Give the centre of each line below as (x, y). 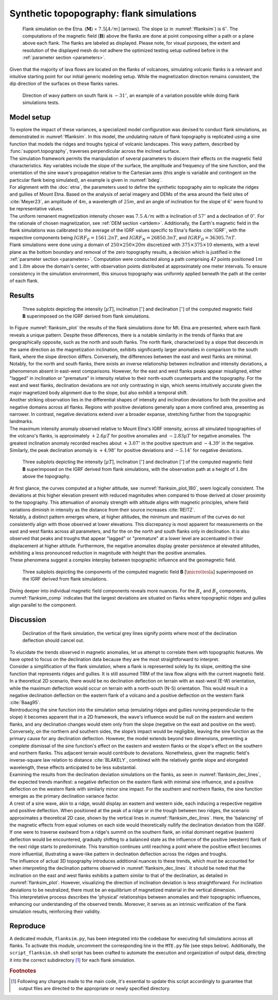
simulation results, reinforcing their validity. (55, 911)
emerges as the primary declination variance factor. (64, 796)
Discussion (28, 620)
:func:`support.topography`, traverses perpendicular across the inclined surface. (95, 151)
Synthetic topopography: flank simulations (103, 13)
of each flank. (24, 281)
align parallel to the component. (43, 605)
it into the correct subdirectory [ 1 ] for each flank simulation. (73, 960)
